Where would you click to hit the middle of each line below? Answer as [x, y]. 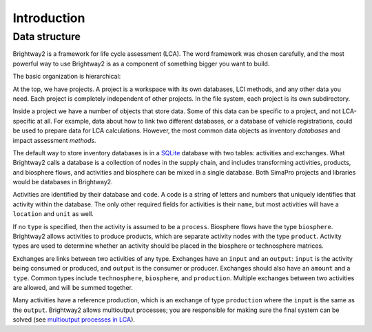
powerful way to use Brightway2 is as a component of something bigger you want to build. [141, 64]
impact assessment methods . [54, 140]
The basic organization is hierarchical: [67, 77]
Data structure [46, 37]
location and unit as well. [53, 214]
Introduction [49, 18]
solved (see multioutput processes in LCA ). [74, 320]
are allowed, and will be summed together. [73, 287]
